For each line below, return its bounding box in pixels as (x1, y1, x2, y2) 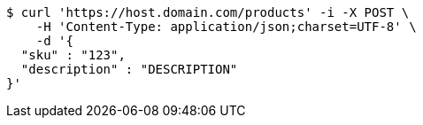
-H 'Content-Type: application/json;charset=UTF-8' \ (35, 20, 417, 34)
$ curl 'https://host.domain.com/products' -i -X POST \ (6, 5, 410, 20)
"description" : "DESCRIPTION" (20, 62, 238, 76)
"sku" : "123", (20, 48, 126, 62)
